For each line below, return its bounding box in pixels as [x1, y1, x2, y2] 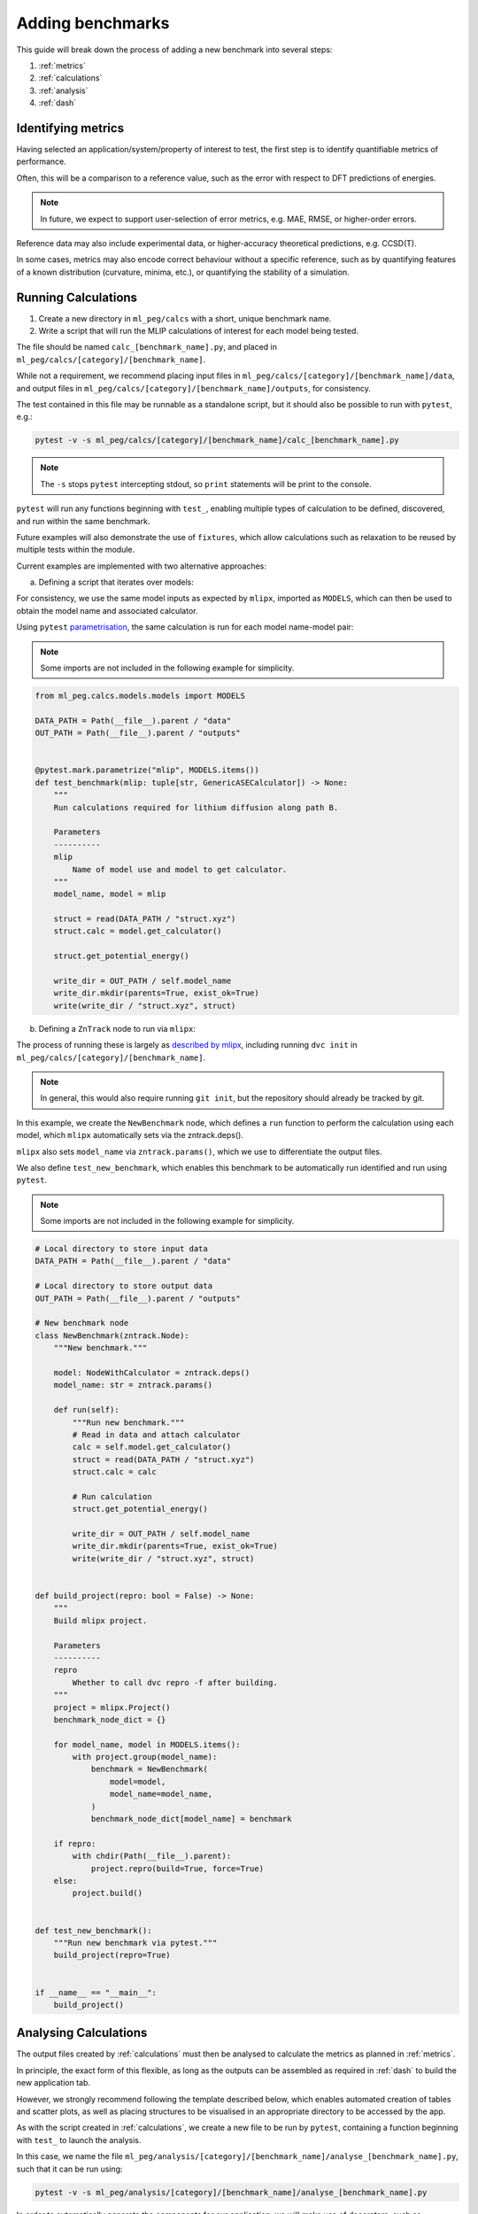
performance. [16, 156, 66, 167]
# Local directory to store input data [35, 1244, 208, 1254]
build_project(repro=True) [53, 1950, 172, 1961]
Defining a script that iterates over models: [38, 577, 194, 588]
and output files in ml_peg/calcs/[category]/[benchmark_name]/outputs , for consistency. [16, 383, 371, 393]
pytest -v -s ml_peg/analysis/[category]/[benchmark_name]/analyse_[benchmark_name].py [35, 2187, 428, 2197]
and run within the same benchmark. [16, 515, 150, 526]
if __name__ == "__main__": [35, 1987, 157, 1997]
